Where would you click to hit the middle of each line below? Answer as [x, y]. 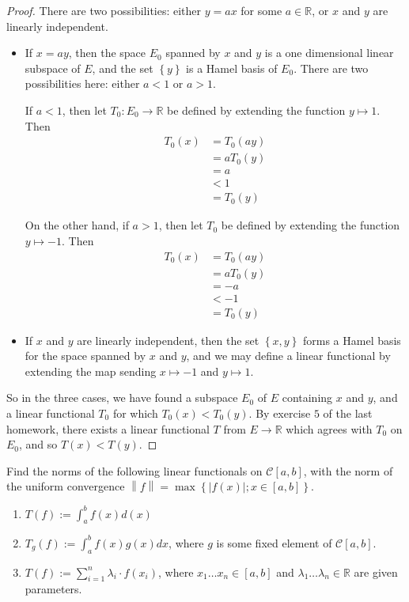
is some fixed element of [274, 542]
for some [261, 10]
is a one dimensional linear [329, 53]
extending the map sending [91, 371]
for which [135, 413]
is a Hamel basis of [232, 68]
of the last [348, 413]
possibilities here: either [82, 83]
